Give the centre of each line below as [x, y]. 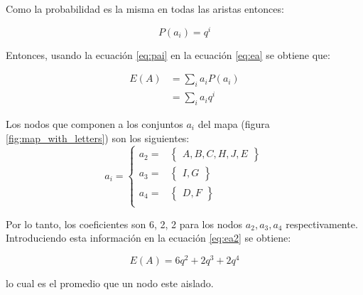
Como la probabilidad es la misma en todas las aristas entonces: [145, 9]
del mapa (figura [234, 124]
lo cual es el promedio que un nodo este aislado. [110, 283]
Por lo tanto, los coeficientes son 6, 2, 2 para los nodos [124, 224]
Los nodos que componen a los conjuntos [94, 124]
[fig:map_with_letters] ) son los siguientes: [98, 138]
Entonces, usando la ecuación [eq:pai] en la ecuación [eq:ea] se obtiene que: [168, 54]
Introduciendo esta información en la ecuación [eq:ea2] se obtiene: [148, 238]
